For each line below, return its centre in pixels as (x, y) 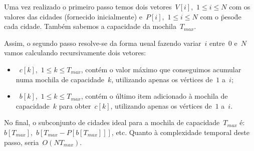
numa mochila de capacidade (60, 79)
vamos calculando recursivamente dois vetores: (75, 53)
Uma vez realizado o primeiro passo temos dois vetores (88, 6)
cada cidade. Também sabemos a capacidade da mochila (90, 26)
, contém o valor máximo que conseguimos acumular (161, 69)
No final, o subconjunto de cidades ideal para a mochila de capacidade (112, 122)
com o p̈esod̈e (221, 16)
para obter (75, 105)
